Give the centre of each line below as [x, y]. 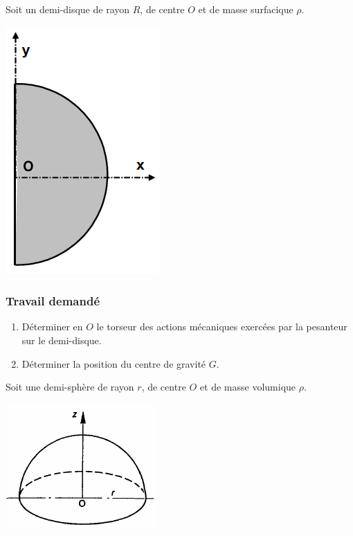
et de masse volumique [248, 387]
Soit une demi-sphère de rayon [70, 387]
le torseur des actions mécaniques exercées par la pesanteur [222, 327]
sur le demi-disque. [62, 340]
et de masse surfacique [246, 9]
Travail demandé [53, 301]
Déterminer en [52, 327]
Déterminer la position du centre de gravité [114, 363]
